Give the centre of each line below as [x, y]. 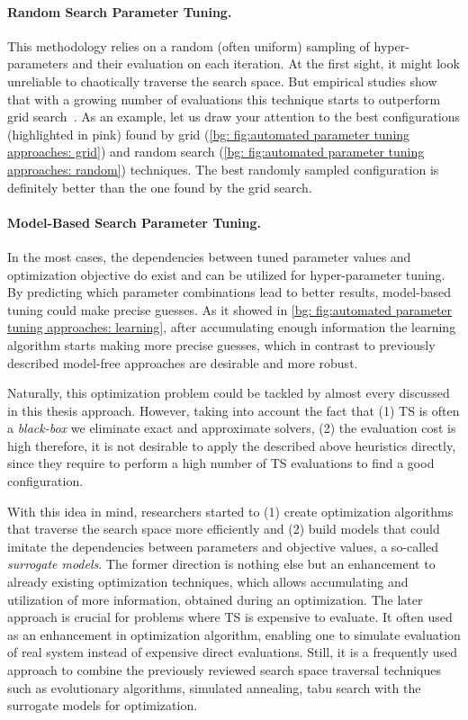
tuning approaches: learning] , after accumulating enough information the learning [232, 327]
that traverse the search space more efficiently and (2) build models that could [224, 529]
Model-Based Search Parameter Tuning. [135, 222]
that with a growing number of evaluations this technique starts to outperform [224, 99]
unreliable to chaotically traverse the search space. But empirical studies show [222, 81]
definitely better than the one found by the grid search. [160, 187]
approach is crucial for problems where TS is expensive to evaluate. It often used [230, 617]
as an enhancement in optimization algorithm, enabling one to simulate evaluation [234, 634]
